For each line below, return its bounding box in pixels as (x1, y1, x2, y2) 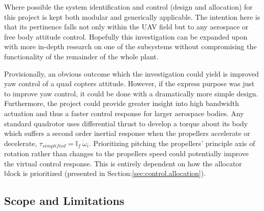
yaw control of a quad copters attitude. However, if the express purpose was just (4, 78, 255, 89)
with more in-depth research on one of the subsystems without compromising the (4, 41, 257, 52)
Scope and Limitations (4, 193, 125, 208)
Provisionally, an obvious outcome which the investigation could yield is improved (4, 68, 259, 79)
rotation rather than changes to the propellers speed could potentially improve (4, 148, 249, 159)
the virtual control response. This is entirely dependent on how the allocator (4, 158, 242, 168)
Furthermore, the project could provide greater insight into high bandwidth (4, 98, 239, 109)
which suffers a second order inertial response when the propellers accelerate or (4, 128, 250, 138)
